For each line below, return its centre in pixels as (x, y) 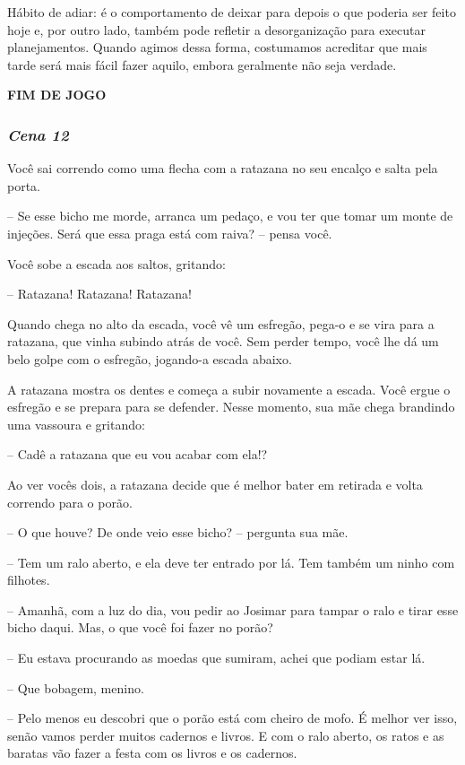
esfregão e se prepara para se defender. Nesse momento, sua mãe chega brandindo (231, 407)
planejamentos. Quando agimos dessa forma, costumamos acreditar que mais (217, 47)
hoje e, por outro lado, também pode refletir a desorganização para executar (217, 29)
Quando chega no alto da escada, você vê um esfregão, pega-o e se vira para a (221, 323)
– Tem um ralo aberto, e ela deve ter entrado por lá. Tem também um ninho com (231, 562)
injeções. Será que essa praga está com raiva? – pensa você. (170, 233)
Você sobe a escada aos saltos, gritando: (116, 263)
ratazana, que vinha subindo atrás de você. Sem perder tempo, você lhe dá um (223, 341)
